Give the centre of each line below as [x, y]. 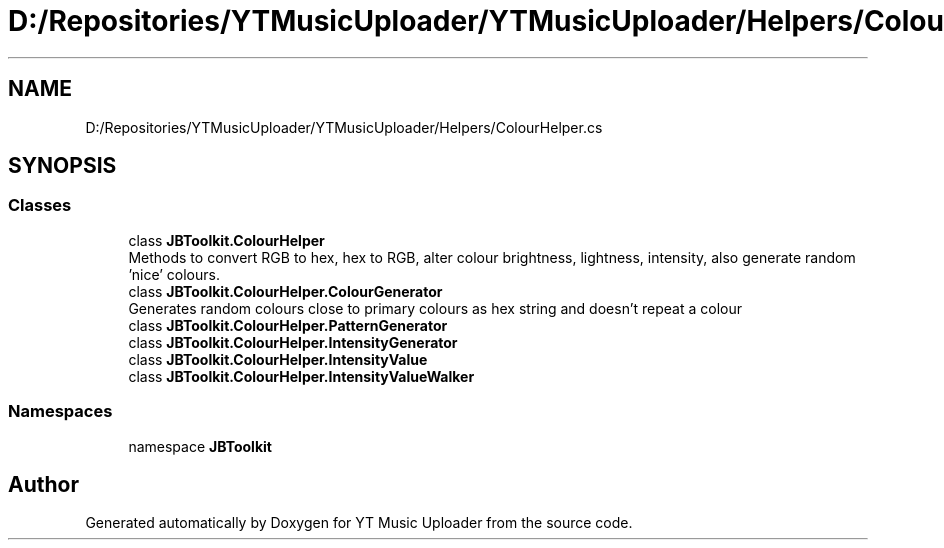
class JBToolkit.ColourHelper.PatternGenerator [288, 325]
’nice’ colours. [174, 274]
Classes [40, 205]
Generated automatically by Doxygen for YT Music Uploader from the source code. [359, 523]
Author [43, 484]
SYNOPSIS [62, 166]
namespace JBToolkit [200, 446]
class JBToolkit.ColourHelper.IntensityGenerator [293, 342]
